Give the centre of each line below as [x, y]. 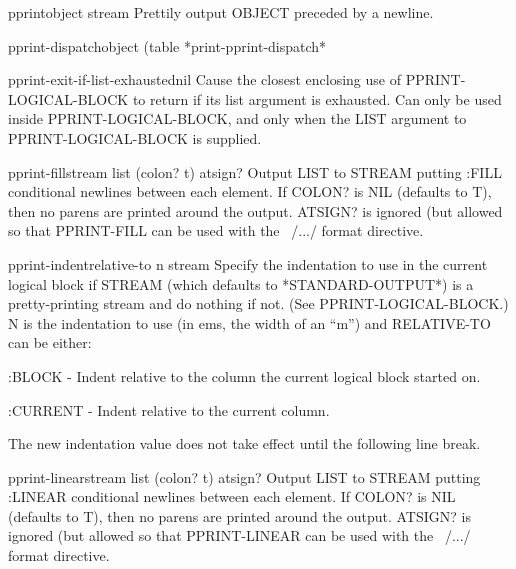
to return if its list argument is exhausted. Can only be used [317, 98]
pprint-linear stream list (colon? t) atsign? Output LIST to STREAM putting [244, 476]
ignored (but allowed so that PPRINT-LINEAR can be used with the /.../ [239, 535]
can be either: [50, 342]
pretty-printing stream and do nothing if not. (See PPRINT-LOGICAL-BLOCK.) [258, 303]
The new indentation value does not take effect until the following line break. [244, 443]
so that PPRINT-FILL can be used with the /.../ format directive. [216, 230]
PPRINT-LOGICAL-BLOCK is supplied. [135, 137]
